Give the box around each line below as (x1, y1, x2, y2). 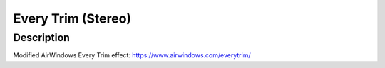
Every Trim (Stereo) (13, 11, 132, 26)
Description (13, 31, 71, 44)
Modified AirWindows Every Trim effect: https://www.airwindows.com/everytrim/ (13, 51, 251, 59)
